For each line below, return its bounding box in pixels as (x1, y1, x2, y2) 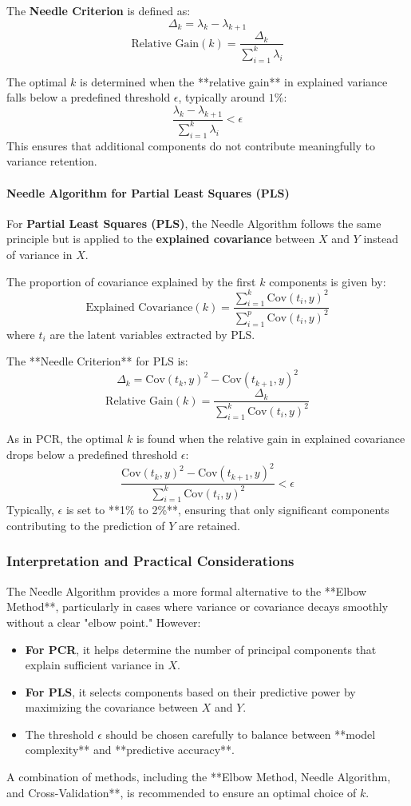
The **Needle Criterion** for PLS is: (6, 353, 188, 369)
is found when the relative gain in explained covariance (136, 430, 405, 447)
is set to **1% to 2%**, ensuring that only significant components (65, 501, 389, 518)
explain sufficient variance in (25, 656, 164, 673)
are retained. (178, 517, 241, 533)
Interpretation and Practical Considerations (6, 551, 294, 571)
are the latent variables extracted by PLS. (49, 325, 255, 342)
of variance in (6, 245, 73, 262)
